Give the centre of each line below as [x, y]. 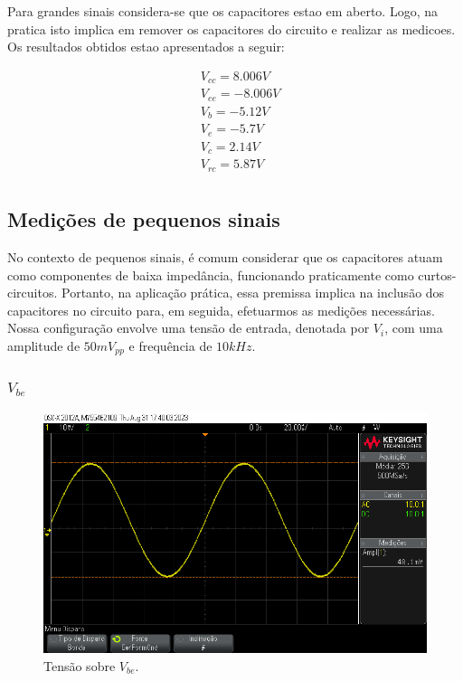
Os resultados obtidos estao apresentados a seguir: [146, 47]
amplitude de [44, 345]
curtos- [437, 274]
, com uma [414, 328]
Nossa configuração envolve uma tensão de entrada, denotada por [189, 328]
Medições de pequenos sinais [144, 219]
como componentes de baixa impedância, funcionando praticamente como [211, 274]
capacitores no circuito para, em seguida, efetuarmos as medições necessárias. [221, 310]
